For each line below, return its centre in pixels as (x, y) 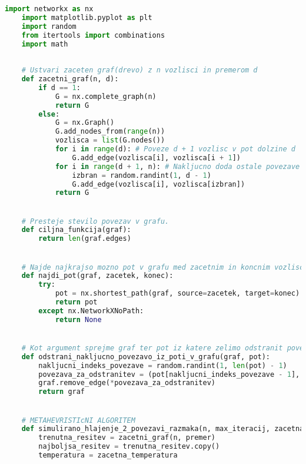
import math (45, 44)
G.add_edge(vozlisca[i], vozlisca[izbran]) (159, 184)
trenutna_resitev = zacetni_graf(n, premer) (127, 438)
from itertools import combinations (93, 35)
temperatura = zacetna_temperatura (108, 455)
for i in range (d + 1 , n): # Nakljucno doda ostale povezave (177, 166)
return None (78, 319)
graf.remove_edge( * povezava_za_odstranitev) (127, 383)
